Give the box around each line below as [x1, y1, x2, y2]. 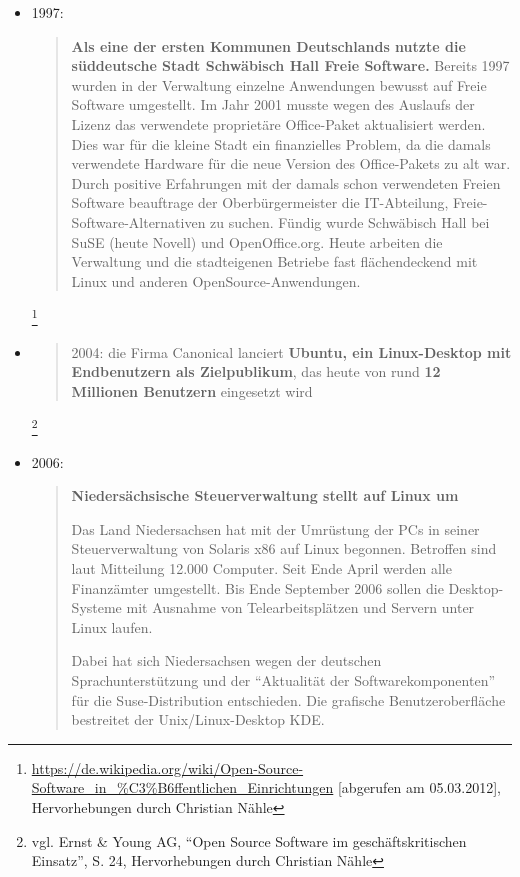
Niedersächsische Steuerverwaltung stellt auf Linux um [71, 485, 459, 506]
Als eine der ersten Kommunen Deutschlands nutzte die [71, 35, 466, 56]
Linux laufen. [71, 616, 153, 637]
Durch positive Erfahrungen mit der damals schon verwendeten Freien [71, 172, 501, 193]
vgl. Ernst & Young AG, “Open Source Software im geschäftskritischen [31, 830, 467, 851]
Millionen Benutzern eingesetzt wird [71, 380, 313, 401]
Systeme [71, 597, 122, 618]
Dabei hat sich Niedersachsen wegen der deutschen [71, 650, 382, 671]
